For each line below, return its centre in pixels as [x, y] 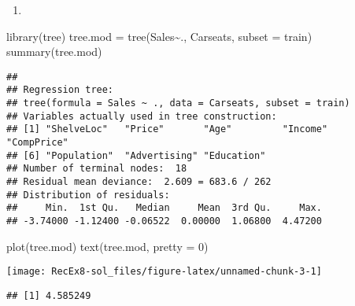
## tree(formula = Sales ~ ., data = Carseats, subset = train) [178, 103]
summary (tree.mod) [54, 52]
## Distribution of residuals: [88, 195]
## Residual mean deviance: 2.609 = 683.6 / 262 [139, 182]
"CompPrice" [37, 143]
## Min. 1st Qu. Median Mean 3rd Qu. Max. [164, 208]
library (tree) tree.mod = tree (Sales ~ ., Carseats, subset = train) [159, 36]
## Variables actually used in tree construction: [142, 116]
